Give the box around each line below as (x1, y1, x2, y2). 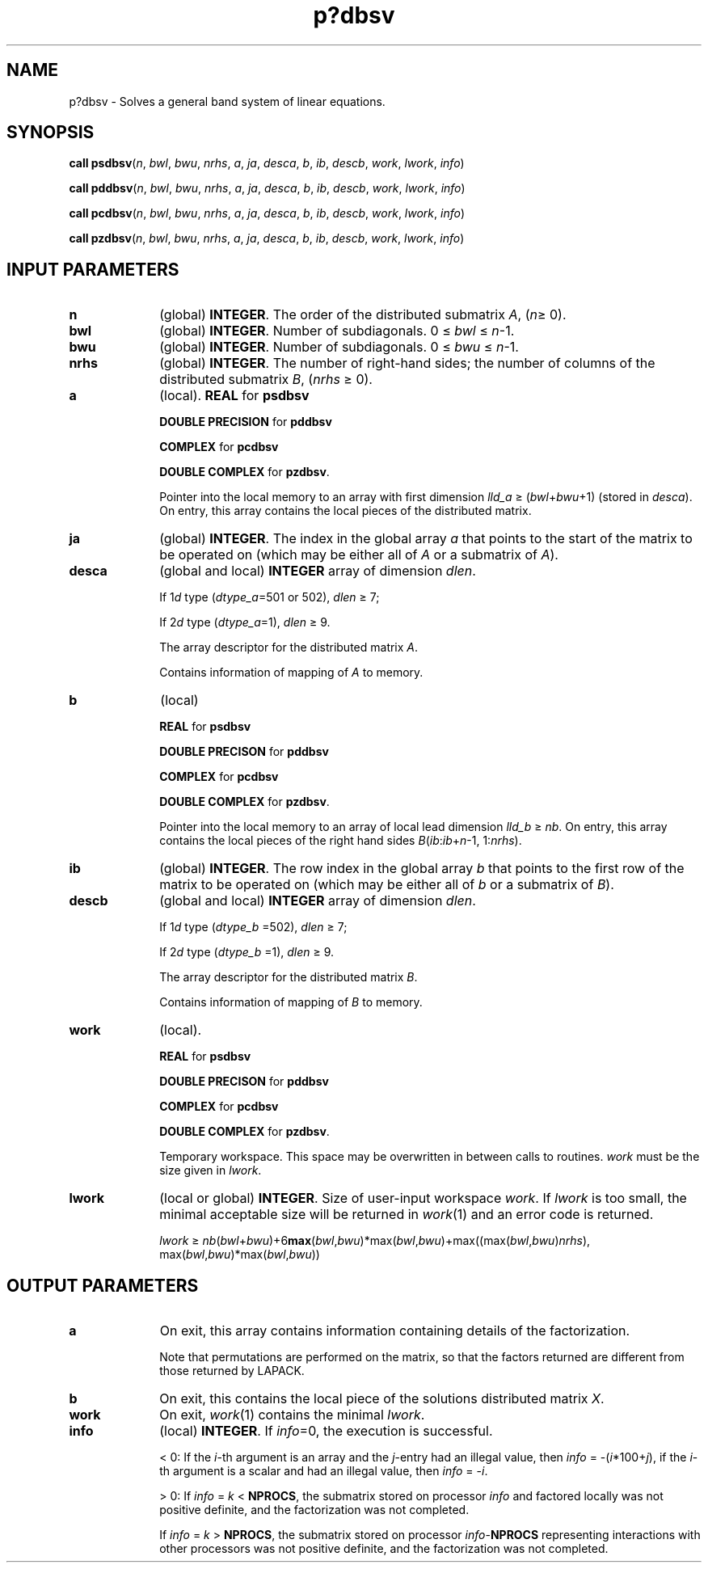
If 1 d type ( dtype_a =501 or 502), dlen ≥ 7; (159, 590, 380, 605)
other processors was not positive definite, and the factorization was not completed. (159, 1542, 609, 1556)
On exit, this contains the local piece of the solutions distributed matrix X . (159, 1390, 605, 1407)
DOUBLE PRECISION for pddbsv (159, 415, 332, 429)
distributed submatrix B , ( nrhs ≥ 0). (159, 371, 373, 388)
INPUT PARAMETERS (6, 259, 179, 280)
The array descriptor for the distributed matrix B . (159, 970, 418, 985)
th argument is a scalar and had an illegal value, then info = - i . (159, 1464, 488, 1478)
